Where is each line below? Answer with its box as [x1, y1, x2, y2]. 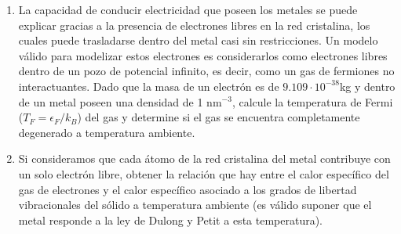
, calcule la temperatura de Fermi [231, 93, 393, 110]
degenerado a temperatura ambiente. [18, 124, 195, 140]
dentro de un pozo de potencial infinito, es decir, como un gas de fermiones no [18, 63, 395, 79]
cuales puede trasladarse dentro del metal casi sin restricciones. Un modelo [18, 32, 378, 49]
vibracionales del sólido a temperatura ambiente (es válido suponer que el [18, 196, 372, 213]
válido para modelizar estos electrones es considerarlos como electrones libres [18, 47, 388, 63]
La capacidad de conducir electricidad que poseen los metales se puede [18, 2, 358, 17]
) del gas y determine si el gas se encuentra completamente [77, 109, 360, 125]
